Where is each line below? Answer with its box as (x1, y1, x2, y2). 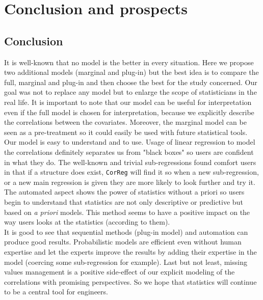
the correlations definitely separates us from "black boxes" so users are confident (4, 146, 254, 157)
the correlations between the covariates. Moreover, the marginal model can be (4, 117, 247, 127)
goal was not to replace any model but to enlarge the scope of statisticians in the (4, 87, 257, 97)
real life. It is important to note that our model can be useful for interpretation (4, 96, 252, 107)
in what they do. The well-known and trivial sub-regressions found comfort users (4, 156, 256, 167)
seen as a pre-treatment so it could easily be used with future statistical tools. (4, 126, 248, 137)
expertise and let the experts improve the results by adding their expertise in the (4, 246, 257, 257)
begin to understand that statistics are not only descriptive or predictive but (4, 196, 243, 207)
